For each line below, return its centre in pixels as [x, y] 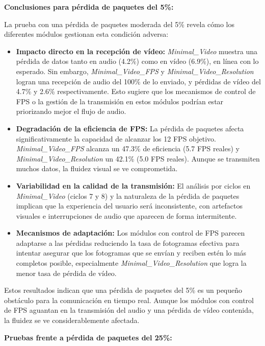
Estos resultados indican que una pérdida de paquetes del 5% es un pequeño [123, 290]
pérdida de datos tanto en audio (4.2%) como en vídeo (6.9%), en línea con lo [137, 61]
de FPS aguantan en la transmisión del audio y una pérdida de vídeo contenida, [129, 310]
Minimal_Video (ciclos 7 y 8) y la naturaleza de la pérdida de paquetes [128, 195]
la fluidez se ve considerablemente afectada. [72, 320]
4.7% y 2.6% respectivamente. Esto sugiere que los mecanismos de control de [136, 91]
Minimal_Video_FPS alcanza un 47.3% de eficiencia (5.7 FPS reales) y [128, 148]
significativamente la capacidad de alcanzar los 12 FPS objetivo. [116, 138]
